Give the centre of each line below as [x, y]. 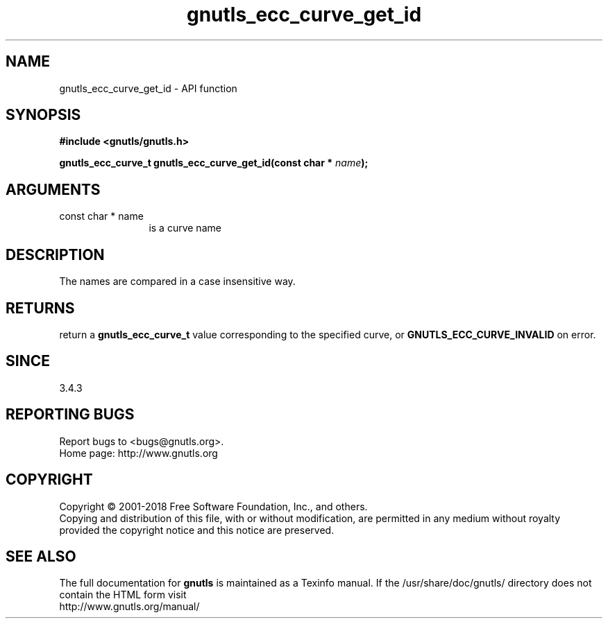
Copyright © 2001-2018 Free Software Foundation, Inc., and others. [213, 506]
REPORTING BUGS [70, 415]
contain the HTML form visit [123, 595]
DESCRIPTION [55, 254]
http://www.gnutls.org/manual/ [129, 607]
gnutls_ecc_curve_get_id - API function [148, 88]
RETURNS [40, 308]
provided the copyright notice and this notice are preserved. [197, 530]
